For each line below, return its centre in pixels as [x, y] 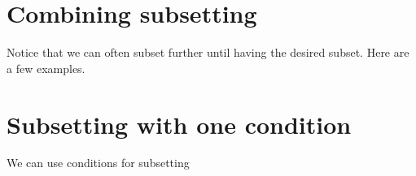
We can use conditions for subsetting [98, 163]
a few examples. [46, 68]
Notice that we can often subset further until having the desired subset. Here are [208, 52]
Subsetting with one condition [179, 124]
